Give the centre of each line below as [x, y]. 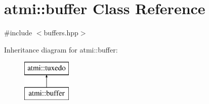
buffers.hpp [61, 33]
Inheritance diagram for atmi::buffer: [61, 49]
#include [18, 33]
